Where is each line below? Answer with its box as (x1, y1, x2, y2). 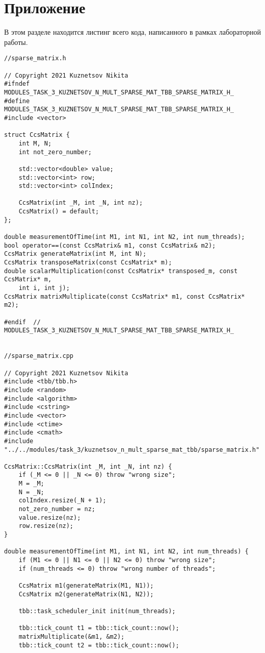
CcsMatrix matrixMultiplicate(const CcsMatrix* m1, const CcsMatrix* (4, 293, 245, 300)
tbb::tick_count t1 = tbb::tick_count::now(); (18, 624, 179, 632)
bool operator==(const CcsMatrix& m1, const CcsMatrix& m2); (4, 241, 216, 249)
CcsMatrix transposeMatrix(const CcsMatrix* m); (4, 259, 172, 267)
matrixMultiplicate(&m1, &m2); (18, 633, 125, 640)
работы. (4, 36, 28, 47)
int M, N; (18, 139, 52, 147)
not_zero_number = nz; (18, 505, 95, 513)
